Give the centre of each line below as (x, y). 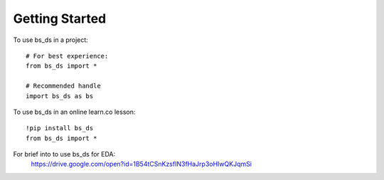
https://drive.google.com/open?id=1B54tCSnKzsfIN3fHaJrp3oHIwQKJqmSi (142, 164)
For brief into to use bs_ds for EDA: (64, 154)
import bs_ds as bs (60, 96)
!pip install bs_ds (60, 128)
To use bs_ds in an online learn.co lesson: (74, 112)
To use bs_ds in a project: (50, 40)
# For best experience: (67, 56)
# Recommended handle (63, 86)
